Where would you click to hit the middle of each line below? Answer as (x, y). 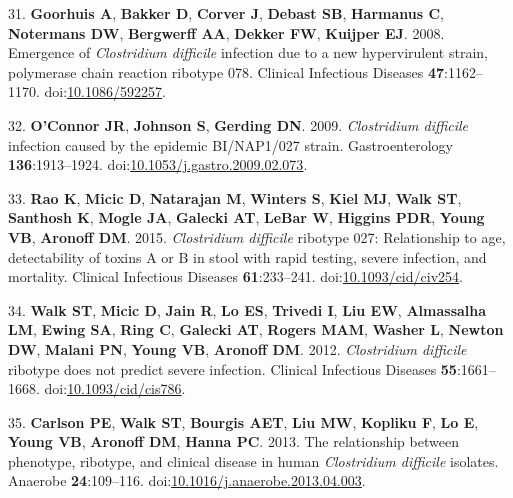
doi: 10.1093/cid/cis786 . (115, 388)
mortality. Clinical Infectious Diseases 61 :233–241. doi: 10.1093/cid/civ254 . (235, 276)
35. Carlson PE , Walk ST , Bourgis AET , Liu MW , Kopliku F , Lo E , (243, 421)
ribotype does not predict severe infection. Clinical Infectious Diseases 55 (232, 368)
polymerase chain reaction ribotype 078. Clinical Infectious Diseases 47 (226, 71)
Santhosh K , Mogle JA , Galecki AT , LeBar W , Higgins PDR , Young (246, 217)
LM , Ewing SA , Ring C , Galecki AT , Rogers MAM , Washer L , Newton (256, 329)
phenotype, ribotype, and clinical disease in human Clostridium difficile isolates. (253, 460)
